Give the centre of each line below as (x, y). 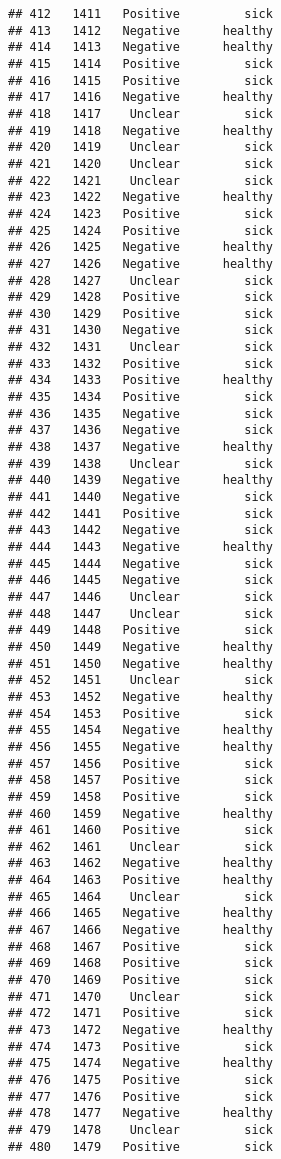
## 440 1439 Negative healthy (140, 480)
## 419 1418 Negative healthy (140, 130)
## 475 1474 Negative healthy (140, 1063)
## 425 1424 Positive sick (140, 230)
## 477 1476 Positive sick (140, 1096)
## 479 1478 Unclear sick (140, 1129)
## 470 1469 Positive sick (140, 980)
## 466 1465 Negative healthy (140, 913)
